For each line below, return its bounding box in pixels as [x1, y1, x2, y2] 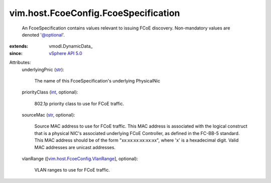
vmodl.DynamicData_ [49, 43, 93, 49]
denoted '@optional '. [22, 31, 65, 37]
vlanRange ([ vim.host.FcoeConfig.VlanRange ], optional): [22, 155, 138, 162]
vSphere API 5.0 [49, 50, 82, 56]
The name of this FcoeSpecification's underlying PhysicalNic [34, 77, 161, 83]
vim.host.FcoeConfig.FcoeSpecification [9, 7, 180, 18]
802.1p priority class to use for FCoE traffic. [34, 100, 124, 106]
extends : [9, 43, 29, 49]
